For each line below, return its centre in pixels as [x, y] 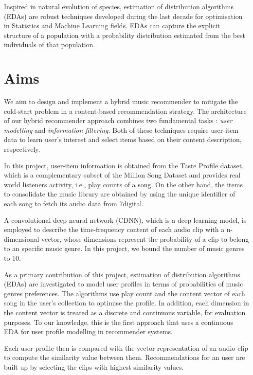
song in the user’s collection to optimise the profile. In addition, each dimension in [126, 303]
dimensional [22, 239]
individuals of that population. [50, 45]
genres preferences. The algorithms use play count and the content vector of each [125, 293]
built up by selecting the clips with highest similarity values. [94, 366]
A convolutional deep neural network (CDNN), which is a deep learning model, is [125, 220]
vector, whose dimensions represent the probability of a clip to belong [145, 239]
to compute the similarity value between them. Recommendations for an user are [125, 357]
